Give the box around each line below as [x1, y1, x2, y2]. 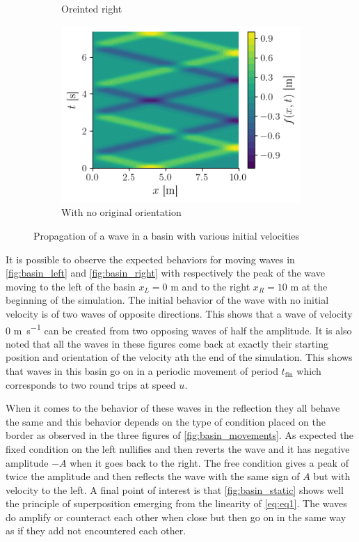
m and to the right [170, 279, 250, 293]
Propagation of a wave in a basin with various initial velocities [33, 228, 300, 242]
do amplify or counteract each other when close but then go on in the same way [6, 509, 346, 524]
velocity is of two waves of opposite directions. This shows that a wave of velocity [6, 306, 353, 320]
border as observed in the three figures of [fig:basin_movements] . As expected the [6, 428, 353, 442]
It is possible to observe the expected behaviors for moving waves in [6, 251, 295, 266]
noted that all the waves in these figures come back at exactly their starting [6, 336, 328, 350]
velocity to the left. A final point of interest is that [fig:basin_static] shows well [6, 482, 344, 497]
